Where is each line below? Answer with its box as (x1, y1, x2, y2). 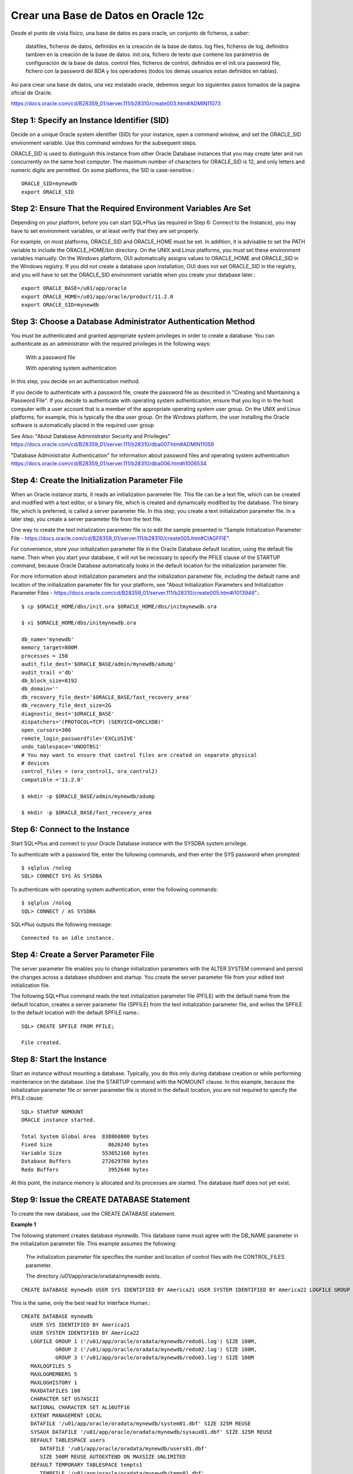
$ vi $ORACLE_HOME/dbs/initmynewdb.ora (21, 620, 136, 626)
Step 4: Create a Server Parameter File (11, 950, 155, 960)
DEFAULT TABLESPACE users (30, 1437, 105, 1444)
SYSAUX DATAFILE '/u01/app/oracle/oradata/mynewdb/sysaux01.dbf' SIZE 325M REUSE (30, 1429, 273, 1435)
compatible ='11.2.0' (21, 776, 84, 783)
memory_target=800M (21, 644, 78, 651)
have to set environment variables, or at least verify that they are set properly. (11, 227, 199, 234)
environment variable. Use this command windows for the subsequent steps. (11, 139, 197, 146)
